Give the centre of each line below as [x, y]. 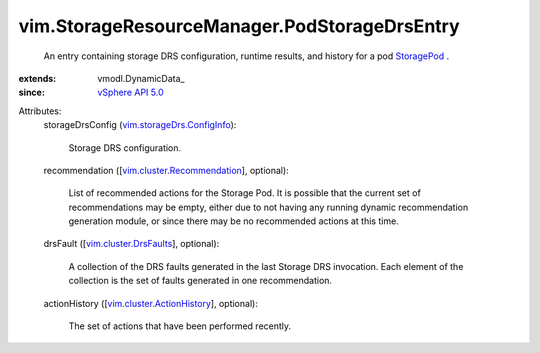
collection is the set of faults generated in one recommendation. [200, 281]
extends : [37, 78]
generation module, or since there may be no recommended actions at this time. [233, 221]
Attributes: [40, 111]
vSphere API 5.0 [130, 92]
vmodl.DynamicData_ [141, 78]
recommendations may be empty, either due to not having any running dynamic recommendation [268, 207]
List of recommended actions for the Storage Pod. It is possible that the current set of [245, 193]
